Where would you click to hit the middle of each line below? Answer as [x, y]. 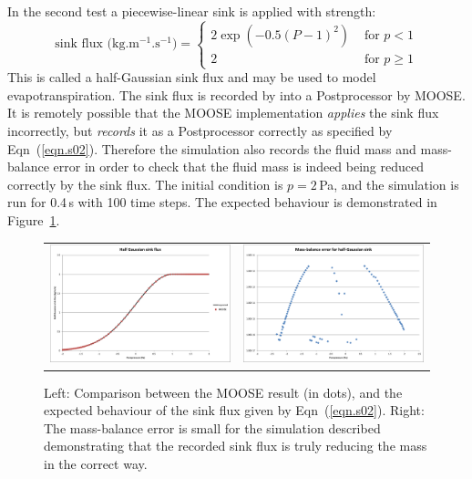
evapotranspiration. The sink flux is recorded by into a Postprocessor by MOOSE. [236, 94]
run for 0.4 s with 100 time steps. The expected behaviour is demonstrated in [222, 202]
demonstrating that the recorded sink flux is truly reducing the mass [236, 446]
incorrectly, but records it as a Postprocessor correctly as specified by [200, 130]
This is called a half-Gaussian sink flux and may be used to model [192, 77]
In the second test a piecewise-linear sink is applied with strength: [192, 11]
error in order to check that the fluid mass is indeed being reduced [239, 167]
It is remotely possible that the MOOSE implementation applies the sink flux [223, 113]
